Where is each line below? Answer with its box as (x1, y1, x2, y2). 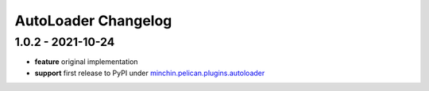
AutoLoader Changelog (14, 12, 172, 29)
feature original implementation (34, 57, 138, 66)
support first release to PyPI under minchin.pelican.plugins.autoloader (34, 68, 265, 78)
